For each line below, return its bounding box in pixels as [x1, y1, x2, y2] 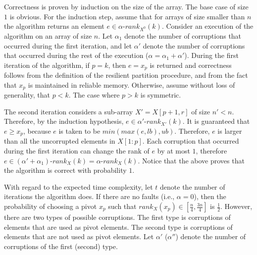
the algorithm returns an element [4, 21, 104, 31]
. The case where [68, 90, 120, 100]
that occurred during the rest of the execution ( [4, 50, 149, 60]
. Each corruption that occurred [142, 136, 239, 146]
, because [23, 126, 51, 136]
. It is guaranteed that [182, 116, 250, 126]
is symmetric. [140, 90, 181, 100]
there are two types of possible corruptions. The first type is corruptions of [4, 212, 231, 222]
